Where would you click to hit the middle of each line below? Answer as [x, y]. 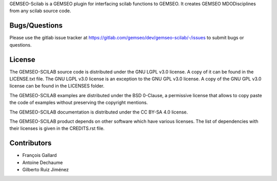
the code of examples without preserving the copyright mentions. [79, 103]
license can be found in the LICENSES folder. [57, 86]
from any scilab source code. [40, 11]
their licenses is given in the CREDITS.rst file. [57, 128]
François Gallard [39, 155]
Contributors [31, 143]
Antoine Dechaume [43, 162]
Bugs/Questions [36, 26]
